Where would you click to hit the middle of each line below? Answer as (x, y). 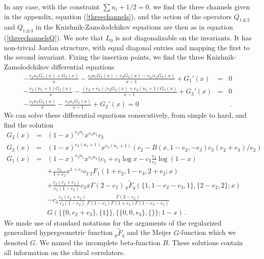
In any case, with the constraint (52, 6)
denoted (16, 243)
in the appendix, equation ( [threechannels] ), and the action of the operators (118, 16)
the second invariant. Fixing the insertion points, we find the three (104, 57)
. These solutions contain (205, 243)
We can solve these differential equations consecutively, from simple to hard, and (125, 115)
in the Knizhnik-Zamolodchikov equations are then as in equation (134, 27)
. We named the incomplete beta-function (98, 243)
